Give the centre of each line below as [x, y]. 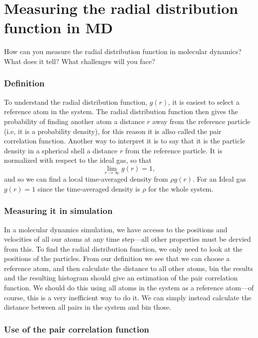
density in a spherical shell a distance [61, 150]
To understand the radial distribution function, [76, 101]
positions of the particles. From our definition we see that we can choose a [117, 258]
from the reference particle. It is [173, 150]
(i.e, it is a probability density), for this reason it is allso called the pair [113, 131]
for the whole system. [181, 188]
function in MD [58, 28]
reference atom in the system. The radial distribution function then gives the [121, 111]
